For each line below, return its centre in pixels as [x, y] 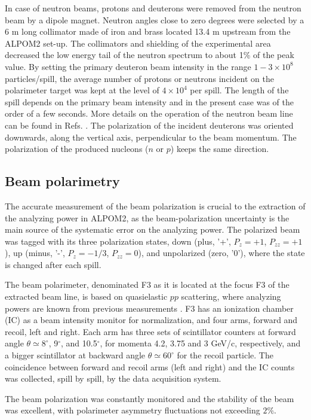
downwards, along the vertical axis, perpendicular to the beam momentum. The [151, 137]
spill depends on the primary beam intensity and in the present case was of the [149, 101]
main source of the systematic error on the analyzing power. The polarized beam [153, 229]
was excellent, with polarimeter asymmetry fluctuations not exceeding [133, 410]
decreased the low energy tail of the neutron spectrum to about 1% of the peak [150, 55]
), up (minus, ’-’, [35, 253]
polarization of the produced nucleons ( [77, 149]
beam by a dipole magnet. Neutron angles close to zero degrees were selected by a [155, 19]
